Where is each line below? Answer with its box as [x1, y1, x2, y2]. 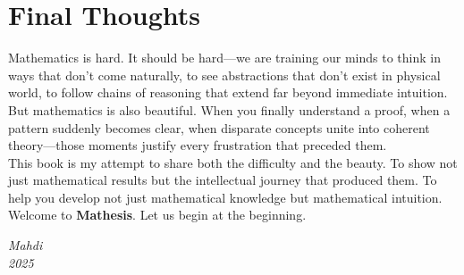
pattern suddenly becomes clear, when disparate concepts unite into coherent [8, 118, 430, 137]
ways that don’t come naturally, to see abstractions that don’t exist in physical [8, 65, 441, 84]
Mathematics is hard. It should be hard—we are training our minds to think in [8, 48, 441, 67]
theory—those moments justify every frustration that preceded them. [8, 136, 387, 154]
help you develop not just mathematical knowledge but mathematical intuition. [8, 187, 443, 206]
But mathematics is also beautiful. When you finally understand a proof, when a [8, 100, 451, 119]
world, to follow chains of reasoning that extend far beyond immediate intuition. [8, 83, 448, 102]
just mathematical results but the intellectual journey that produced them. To [8, 171, 437, 189]
